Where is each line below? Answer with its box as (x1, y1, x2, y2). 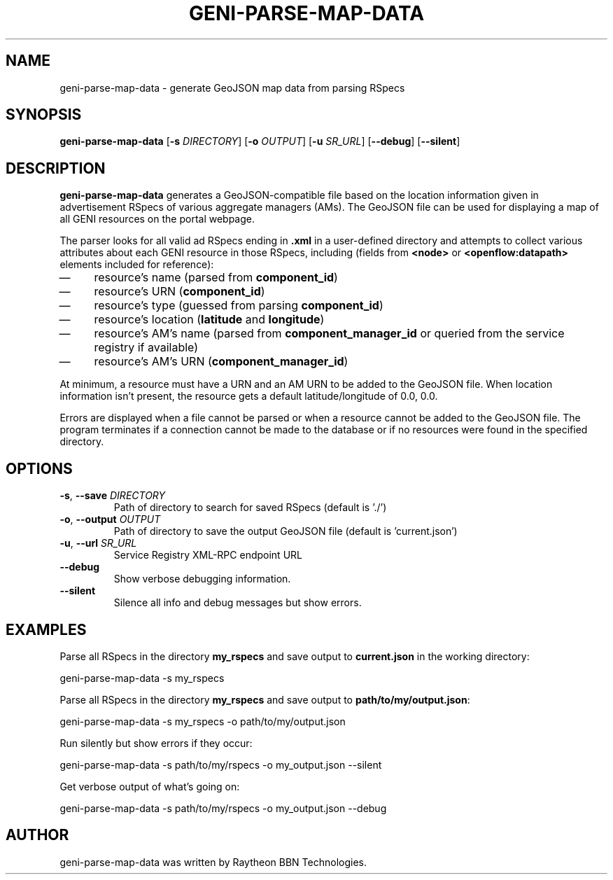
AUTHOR (6, 826, 69, 844)
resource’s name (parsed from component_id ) (94, 270, 338, 285)
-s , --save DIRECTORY (59, 489, 166, 502)
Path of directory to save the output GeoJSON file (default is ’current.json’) (113, 525, 458, 538)
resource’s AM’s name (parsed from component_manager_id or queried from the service (94, 326, 565, 341)
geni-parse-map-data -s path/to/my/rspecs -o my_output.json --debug (59, 802, 387, 814)
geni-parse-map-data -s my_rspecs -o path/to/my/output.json (59, 715, 346, 727)
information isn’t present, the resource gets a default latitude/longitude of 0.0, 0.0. (59, 390, 438, 403)
